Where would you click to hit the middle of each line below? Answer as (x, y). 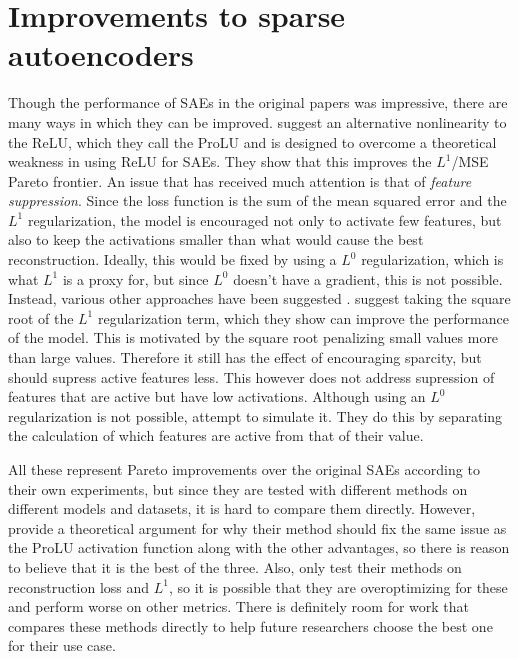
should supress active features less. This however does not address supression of (251, 376)
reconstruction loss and (79, 586)
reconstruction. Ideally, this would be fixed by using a (172, 259)
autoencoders (101, 54)
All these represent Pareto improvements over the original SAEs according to (244, 469)
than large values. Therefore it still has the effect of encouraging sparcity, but (245, 357)
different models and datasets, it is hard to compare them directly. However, (242, 508)
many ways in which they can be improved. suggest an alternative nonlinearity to (257, 121)
